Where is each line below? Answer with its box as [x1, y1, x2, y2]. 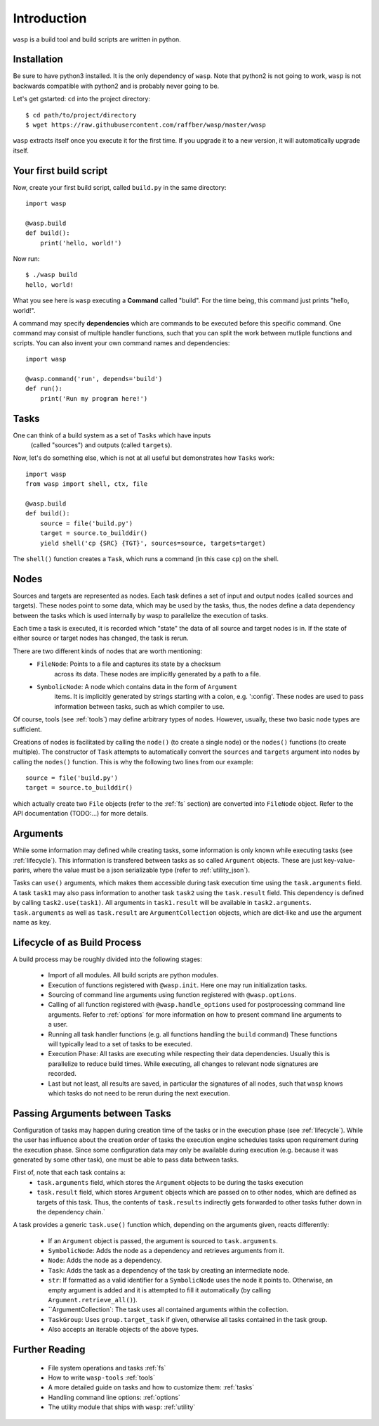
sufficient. [13, 725, 42, 733]
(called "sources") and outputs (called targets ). [30, 441, 173, 449]
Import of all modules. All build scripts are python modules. [48, 971, 219, 979]
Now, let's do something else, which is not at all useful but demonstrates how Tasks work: [13, 454, 275, 462]
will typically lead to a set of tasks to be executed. [48, 1039, 193, 1048]
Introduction [13, 11, 87, 26]
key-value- [324, 856, 356, 864]
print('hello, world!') [39, 239, 122, 247]
